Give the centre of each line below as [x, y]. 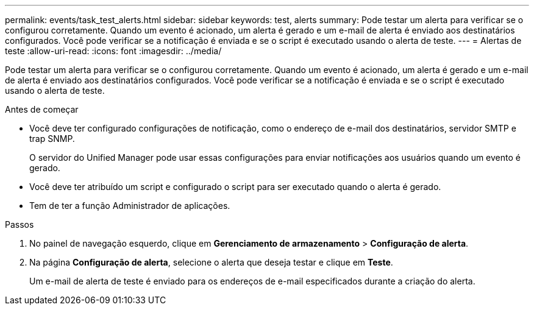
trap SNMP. [52, 139]
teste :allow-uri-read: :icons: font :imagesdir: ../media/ [113, 51]
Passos [20, 224]
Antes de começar [42, 109]
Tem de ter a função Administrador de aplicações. [130, 206]
